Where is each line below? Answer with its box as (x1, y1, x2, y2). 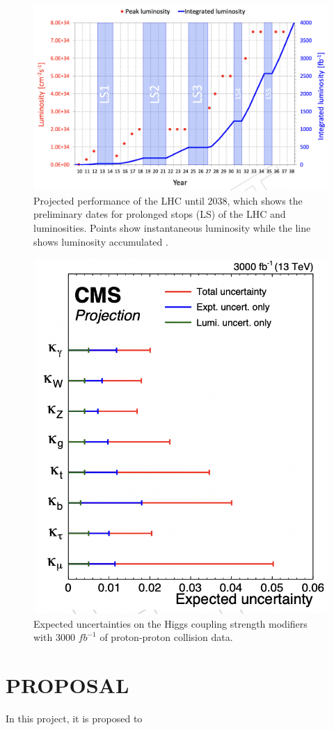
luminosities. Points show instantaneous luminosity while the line (33, 221, 311, 235)
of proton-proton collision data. (100, 630, 233, 644)
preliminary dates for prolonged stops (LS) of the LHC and (33, 207, 286, 221)
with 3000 (33, 630, 75, 644)
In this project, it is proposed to (6, 711, 143, 726)
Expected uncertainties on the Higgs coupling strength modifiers (33, 616, 308, 630)
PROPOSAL (6, 671, 129, 699)
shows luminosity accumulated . (33, 234, 168, 248)
